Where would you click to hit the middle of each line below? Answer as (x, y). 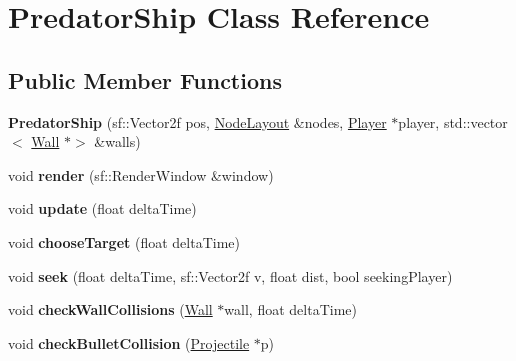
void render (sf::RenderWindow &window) (141, 174)
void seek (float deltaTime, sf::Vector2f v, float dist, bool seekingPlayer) (230, 275)
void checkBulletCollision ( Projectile (129, 342)
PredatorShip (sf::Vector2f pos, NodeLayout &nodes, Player (197, 121)
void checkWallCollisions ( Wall (110, 309)
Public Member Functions (145, 79)
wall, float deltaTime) (290, 309)
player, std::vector (453, 121)
